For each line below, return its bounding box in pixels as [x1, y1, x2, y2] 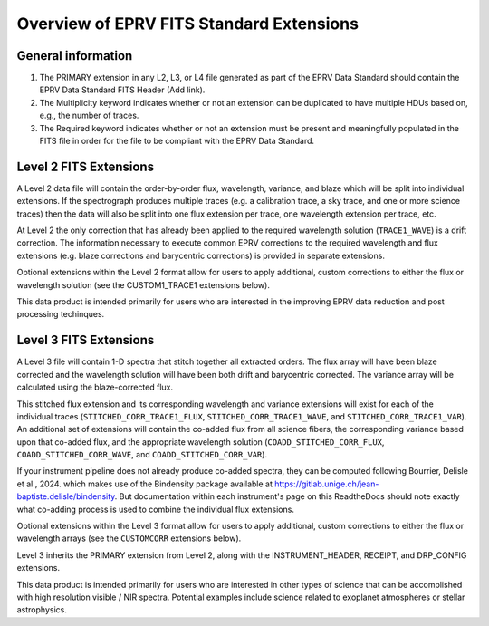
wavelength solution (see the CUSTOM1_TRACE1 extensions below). [16, 279, 271, 290]
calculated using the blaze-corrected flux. [16, 381, 174, 393]
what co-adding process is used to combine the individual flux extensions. [16, 504, 294, 515]
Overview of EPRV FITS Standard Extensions [16, 14, 360, 34]
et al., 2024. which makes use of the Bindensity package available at [16, 478, 273, 489]
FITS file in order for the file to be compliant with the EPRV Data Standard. [39, 136, 315, 147]
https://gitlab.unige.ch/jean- [274, 478, 379, 489]
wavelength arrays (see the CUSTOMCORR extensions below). [16, 533, 242, 544]
